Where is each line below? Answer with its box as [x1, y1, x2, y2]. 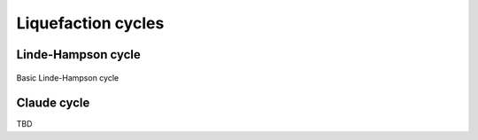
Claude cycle [16, 96, 90, 111]
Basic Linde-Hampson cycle [16, 72, 119, 83]
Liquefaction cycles [16, 13, 165, 33]
